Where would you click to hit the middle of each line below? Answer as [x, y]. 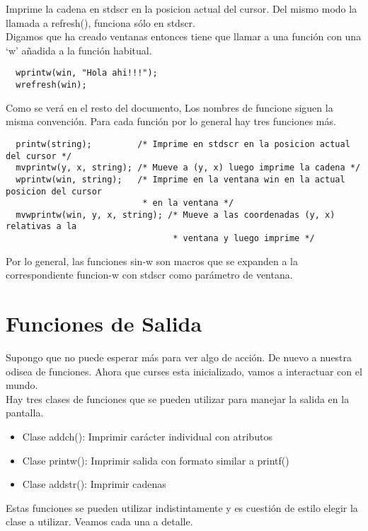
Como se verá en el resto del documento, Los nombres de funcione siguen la [169, 107]
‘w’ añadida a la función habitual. [79, 50]
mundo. [22, 385]
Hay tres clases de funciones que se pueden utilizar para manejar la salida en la [178, 398]
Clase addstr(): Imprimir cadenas [94, 484]
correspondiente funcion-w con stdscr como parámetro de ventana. [149, 275]
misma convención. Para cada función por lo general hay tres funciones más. [171, 121]
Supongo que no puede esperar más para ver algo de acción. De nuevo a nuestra [179, 357]
